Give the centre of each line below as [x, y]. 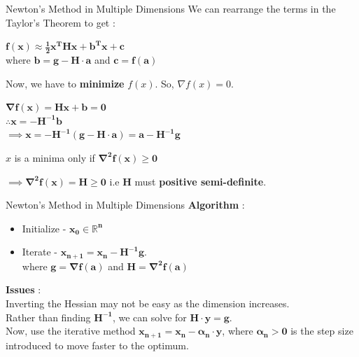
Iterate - [40, 252]
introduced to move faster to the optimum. [97, 345]
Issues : [23, 289]
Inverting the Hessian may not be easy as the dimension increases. [148, 303]
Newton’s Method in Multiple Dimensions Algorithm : [125, 205]
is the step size [322, 331]
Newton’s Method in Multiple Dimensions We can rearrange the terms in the [171, 8]
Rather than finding [48, 317]
